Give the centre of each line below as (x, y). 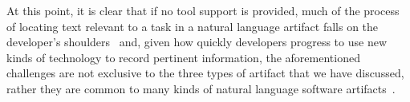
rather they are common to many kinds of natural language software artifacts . (201, 88)
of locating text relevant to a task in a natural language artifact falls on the (193, 26)
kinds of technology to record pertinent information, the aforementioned (183, 57)
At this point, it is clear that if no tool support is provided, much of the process (203, 10)
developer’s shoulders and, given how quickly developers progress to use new (197, 42)
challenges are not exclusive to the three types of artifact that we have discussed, (205, 73)
